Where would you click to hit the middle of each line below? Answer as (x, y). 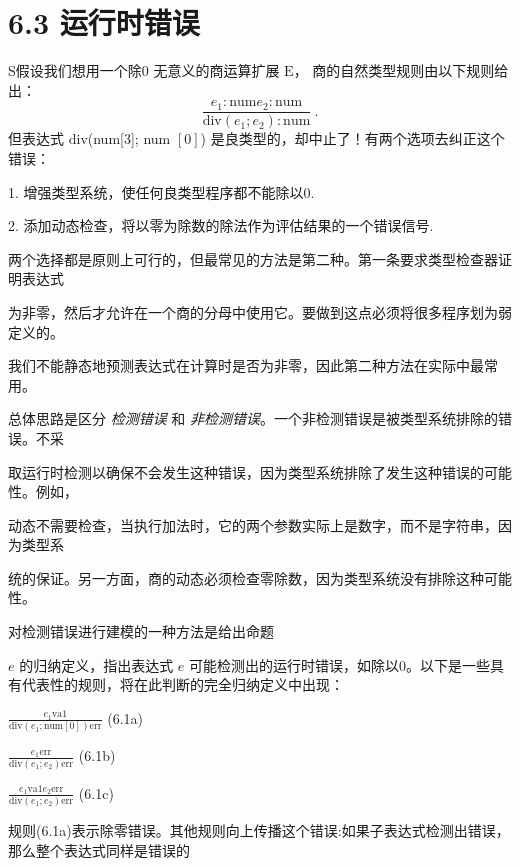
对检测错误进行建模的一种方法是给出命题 (141, 631)
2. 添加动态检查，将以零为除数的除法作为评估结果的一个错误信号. (221, 225)
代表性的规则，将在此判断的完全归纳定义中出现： (182, 684)
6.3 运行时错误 (104, 22)
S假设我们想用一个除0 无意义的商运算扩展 (144, 70)
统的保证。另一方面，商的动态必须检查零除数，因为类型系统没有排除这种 (246, 577)
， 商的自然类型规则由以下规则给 (401, 70)
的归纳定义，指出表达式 (96, 664)
